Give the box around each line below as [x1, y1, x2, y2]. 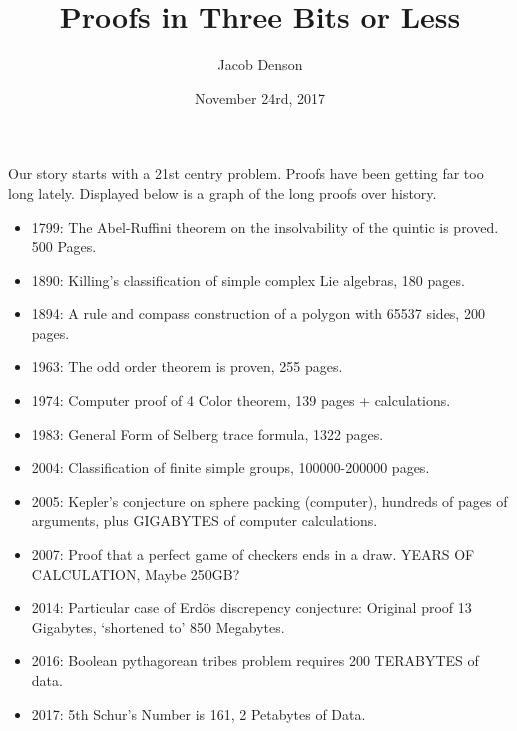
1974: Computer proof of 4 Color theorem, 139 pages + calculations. [31, 390, 451, 411]
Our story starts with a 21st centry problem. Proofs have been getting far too [8, 163, 484, 184]
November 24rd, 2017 [195, 87, 325, 108]
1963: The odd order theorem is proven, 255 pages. [31, 356, 343, 377]
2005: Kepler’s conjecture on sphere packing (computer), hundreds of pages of [31, 490, 508, 511]
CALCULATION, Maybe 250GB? [31, 563, 240, 584]
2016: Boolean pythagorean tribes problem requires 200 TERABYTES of [31, 650, 479, 671]
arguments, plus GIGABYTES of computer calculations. [31, 510, 378, 531]
